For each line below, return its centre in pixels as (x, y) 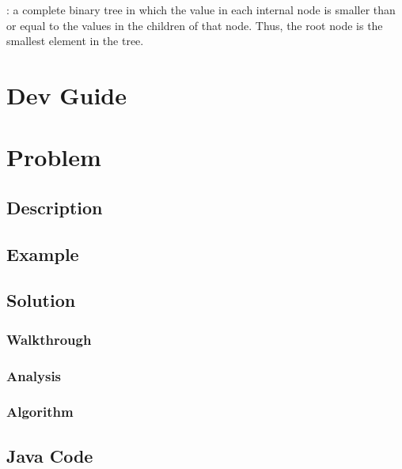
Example (43, 253)
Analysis (34, 375)
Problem (54, 157)
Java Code (50, 455)
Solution (41, 300)
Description (55, 207)
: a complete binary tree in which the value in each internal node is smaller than (201, 9)
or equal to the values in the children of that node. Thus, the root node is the (195, 25)
